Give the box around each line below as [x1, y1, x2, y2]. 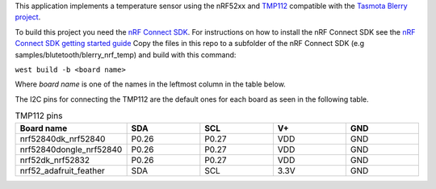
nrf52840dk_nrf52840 [19, 133, 106, 145]
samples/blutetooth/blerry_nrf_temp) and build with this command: [15, 49, 237, 60]
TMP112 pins [15, 110, 63, 121]
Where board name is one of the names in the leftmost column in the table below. [15, 79, 286, 89]
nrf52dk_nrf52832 [19, 154, 90, 166]
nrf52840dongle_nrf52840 [19, 144, 123, 155]
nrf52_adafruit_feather [19, 165, 105, 176]
